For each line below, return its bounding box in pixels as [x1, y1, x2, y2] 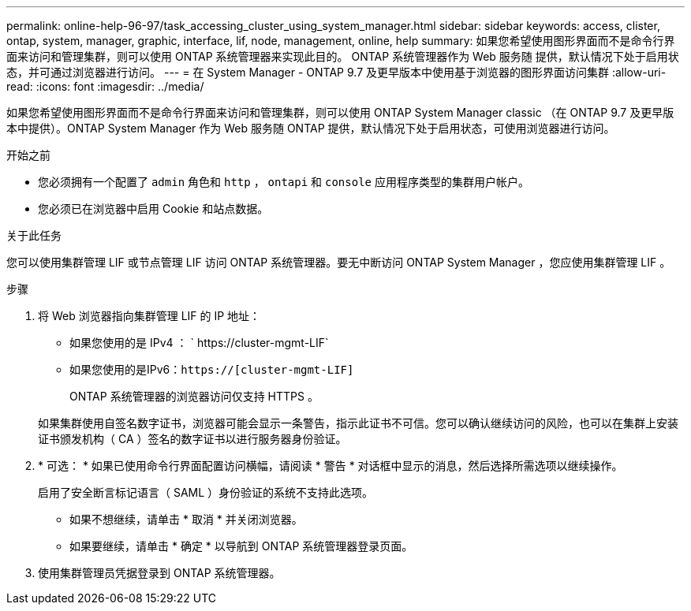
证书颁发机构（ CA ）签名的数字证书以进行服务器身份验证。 [38, 432, 347, 445]
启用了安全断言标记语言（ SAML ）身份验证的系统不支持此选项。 [38, 486, 374, 499]
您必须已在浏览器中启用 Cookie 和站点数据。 [38, 202, 269, 215]
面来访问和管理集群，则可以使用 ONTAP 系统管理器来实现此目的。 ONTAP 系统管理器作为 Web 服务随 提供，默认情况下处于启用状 [6, 50, 679, 63]
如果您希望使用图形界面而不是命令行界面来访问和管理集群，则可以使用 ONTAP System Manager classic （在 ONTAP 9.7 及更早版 [6, 106, 674, 119]
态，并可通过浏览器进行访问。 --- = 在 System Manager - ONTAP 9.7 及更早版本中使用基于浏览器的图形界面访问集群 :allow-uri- [6, 65, 667, 79]
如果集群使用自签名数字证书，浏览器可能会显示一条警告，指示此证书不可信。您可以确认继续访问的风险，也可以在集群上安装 [38, 416, 678, 430]
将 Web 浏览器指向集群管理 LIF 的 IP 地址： [38, 309, 261, 322]
